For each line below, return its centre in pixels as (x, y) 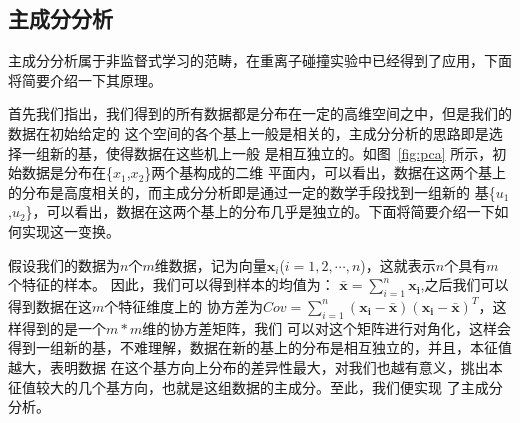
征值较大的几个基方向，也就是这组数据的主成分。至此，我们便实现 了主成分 (255, 386)
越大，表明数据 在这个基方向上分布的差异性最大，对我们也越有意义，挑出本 (255, 366)
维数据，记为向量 (210, 264)
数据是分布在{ (67, 172)
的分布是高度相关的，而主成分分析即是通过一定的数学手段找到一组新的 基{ (252, 191)
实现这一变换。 (70, 230)
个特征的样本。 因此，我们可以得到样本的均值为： (171, 284)
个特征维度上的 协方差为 (183, 305)
